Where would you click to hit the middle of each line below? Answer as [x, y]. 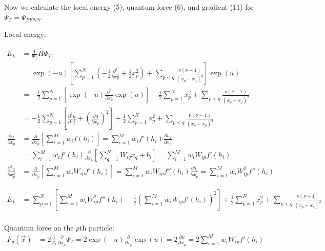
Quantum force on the [39, 227]
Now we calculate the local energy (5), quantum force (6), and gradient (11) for [129, 7]
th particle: [97, 227]
